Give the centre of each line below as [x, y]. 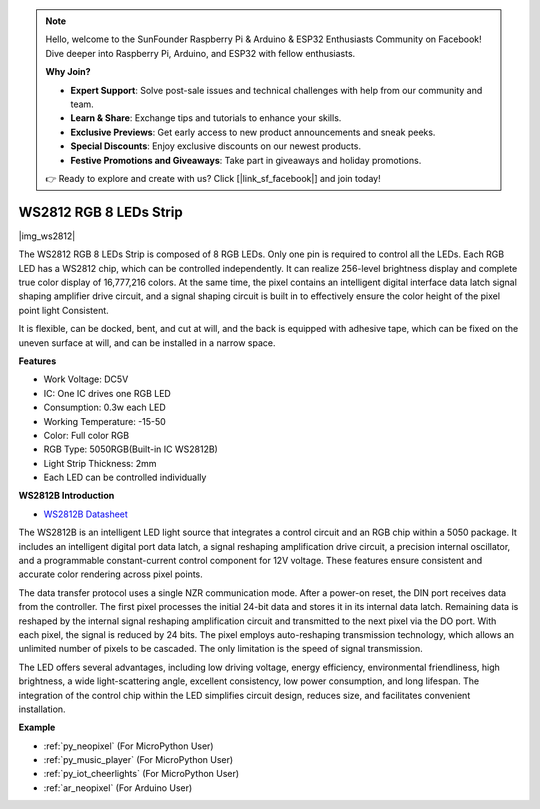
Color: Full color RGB [86, 435]
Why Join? [68, 72]
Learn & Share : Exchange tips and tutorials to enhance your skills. [206, 118]
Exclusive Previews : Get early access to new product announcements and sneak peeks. [253, 132]
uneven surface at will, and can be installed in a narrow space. [147, 342]
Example [37, 727]
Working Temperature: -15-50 [105, 421]
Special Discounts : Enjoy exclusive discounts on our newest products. [216, 146]
